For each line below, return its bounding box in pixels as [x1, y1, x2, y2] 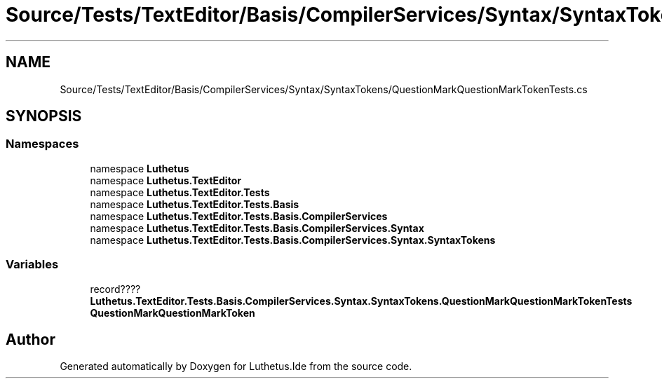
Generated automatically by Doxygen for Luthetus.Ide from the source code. [60, 360, 412, 373]
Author [6, 330, 55, 348]
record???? [90, 282, 141, 295]
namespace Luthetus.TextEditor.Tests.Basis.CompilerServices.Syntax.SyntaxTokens [90, 233, 496, 246]
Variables [6, 257, 59, 272]
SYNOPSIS [6, 107, 82, 125]
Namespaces [6, 137, 79, 151]
